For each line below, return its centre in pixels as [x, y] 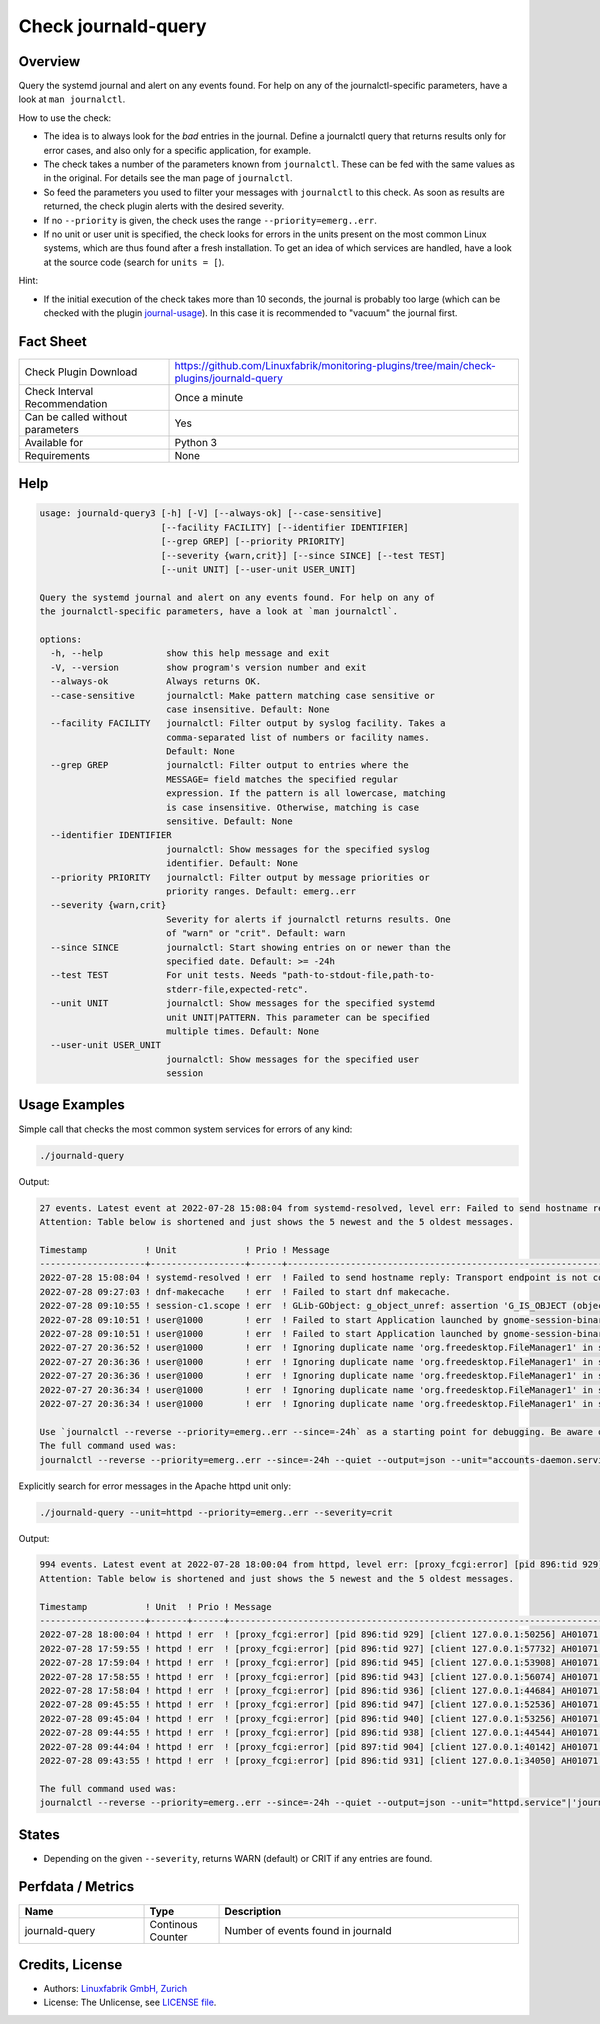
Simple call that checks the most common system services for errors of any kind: [185, 1129]
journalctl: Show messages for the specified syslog [297, 849]
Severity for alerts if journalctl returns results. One [308, 919]
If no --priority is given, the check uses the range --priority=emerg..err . [210, 220]
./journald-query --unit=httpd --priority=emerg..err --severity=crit [216, 1512]
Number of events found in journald [308, 1930]
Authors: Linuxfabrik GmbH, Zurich [115, 1989]
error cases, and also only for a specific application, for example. [177, 150]
